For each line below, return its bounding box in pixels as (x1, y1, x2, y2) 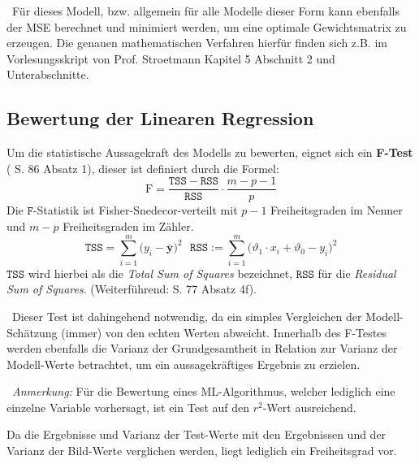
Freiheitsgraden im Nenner (270, 202, 403, 219)
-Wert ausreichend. (262, 398, 356, 415)
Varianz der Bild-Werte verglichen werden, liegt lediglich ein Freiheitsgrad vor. (6, 442, 397, 459)
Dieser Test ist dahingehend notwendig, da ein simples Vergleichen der (11, 307, 362, 324)
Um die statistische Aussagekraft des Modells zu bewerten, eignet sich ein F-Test (6, 144, 413, 161)
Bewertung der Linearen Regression (6, 106, 314, 131)
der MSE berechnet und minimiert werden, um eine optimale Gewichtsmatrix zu (6, 18, 407, 35)
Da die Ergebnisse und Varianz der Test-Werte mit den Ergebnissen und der (6, 426, 387, 443)
